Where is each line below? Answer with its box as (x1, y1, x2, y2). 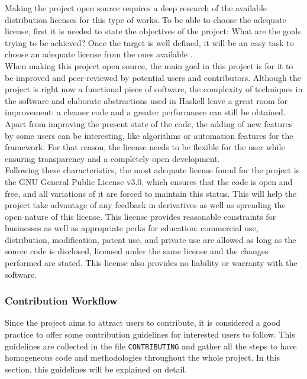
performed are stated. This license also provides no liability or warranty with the (5, 257, 298, 269)
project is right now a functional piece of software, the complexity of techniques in (5, 83, 303, 95)
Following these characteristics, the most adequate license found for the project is (5, 164, 300, 176)
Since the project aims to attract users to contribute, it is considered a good (5, 316, 281, 329)
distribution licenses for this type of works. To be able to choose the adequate (5, 13, 286, 25)
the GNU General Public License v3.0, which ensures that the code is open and (5, 175, 293, 187)
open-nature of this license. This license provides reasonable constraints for (5, 210, 276, 222)
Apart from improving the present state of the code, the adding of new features (5, 117, 293, 129)
